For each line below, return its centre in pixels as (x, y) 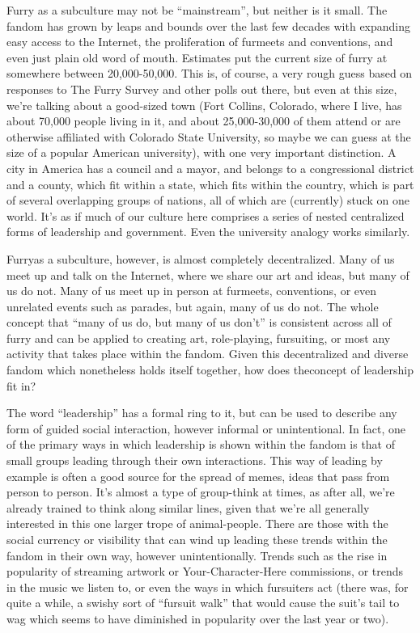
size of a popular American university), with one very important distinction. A (202, 152)
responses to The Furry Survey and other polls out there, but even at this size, (202, 89)
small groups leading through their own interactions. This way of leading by (195, 460)
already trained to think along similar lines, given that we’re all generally (188, 507)
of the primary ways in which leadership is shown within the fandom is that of (201, 444)
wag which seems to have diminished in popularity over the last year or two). (198, 618)
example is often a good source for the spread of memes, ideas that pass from (198, 476)
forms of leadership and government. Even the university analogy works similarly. (208, 232)
